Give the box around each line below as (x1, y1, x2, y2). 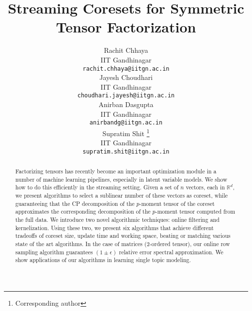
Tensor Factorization (56, 17, 196, 37)
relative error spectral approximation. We (119, 248, 223, 256)
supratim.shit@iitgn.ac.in (82, 148, 170, 155)
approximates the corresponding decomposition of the (15, 207, 151, 216)
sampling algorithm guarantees (15, 248, 93, 256)
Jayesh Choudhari (99, 72, 153, 82)
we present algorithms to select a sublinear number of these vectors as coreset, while (15, 191, 228, 200)
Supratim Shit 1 (102, 126, 150, 138)
